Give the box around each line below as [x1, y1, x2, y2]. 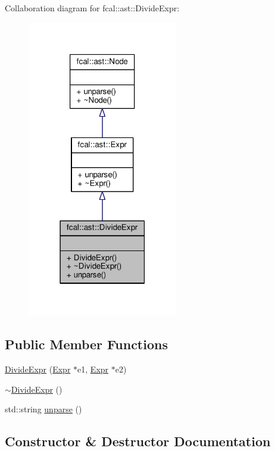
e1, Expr [77, 363, 109, 375]
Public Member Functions [5, 335, 168, 353]
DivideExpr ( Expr [5, 363, 71, 375]
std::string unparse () [5, 403, 82, 415]
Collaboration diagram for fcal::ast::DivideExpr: [5, 2, 180, 14]
